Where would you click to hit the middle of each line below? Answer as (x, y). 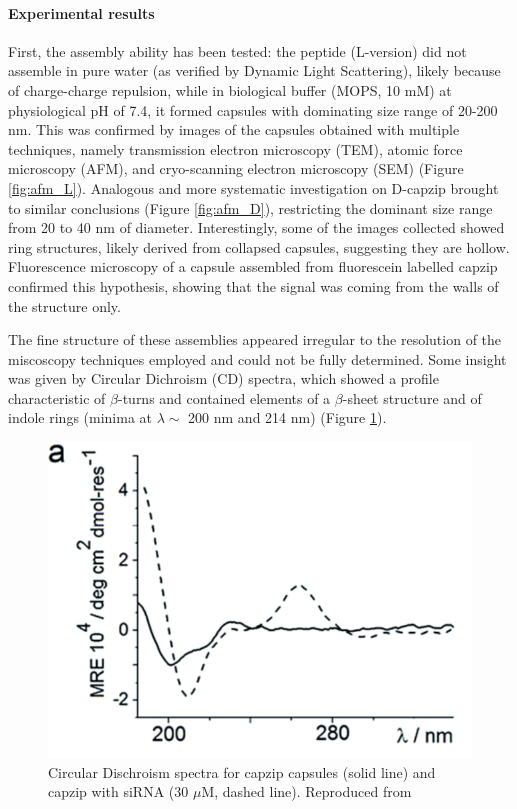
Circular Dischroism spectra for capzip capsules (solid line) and (242, 771)
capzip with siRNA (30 (118, 791)
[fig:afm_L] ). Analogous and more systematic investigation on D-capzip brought (253, 187)
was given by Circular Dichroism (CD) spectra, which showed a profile (223, 378)
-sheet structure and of (412, 397)
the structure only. (64, 305)
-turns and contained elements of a (224, 397)
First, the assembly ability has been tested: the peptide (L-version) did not (237, 50)
